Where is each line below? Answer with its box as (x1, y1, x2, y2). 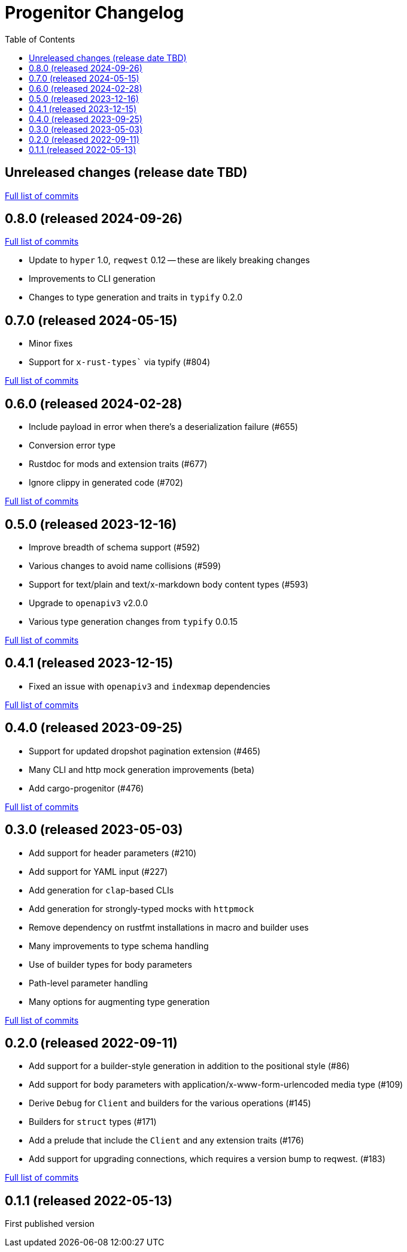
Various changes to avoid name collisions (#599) (29, 560, 221, 571)
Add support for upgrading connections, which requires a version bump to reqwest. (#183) (29, 1154, 385, 1164)
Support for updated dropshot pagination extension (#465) (29, 745, 261, 756)
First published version (5, 1218, 95, 1229)
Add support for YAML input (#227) (29, 866, 168, 877)
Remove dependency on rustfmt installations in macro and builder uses (29, 922, 309, 932)
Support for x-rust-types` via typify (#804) (29, 357, 211, 368)
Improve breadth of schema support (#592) (29, 541, 201, 552)
